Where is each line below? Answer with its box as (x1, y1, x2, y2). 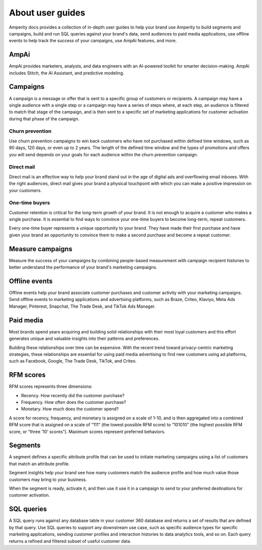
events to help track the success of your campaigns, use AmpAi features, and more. (9, 38, 177, 44)
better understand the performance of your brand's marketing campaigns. (9, 265, 158, 270)
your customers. (9, 187, 42, 193)
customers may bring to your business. (9, 476, 87, 483)
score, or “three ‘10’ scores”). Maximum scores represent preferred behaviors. (9, 429, 166, 434)
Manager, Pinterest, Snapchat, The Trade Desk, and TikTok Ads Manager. (9, 303, 156, 309)
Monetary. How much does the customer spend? (21, 406, 119, 412)
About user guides (9, 7, 85, 18)
